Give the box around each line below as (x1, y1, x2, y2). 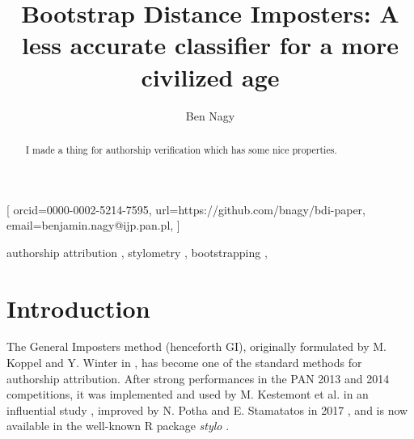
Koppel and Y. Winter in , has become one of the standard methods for (6, 354, 362, 371)
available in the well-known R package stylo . (6, 417, 230, 434)
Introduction (6, 291, 150, 324)
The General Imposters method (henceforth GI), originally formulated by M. (6, 338, 387, 355)
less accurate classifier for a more (21, 28, 399, 61)
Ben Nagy (185, 107, 235, 124)
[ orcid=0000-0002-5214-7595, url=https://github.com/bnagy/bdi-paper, (6, 201, 365, 217)
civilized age (141, 60, 280, 93)
